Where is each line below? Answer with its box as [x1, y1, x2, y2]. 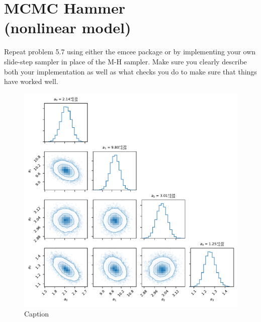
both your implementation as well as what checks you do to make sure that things [4, 66, 257, 76]
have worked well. [4, 76, 58, 87]
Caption [24, 308, 49, 319]
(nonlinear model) [4, 17, 131, 38]
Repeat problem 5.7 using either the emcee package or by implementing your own [4, 46, 256, 57]
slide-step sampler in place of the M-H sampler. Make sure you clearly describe [4, 56, 247, 66]
